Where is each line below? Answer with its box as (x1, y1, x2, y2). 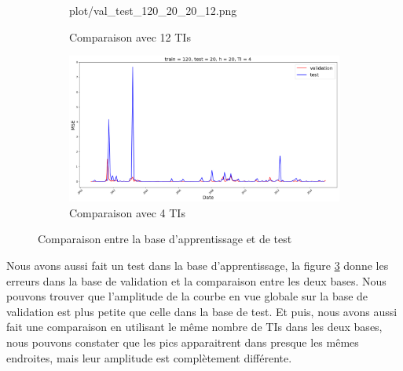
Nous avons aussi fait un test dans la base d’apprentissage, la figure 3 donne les (6, 257, 389, 274)
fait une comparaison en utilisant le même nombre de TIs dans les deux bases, (6, 318, 383, 335)
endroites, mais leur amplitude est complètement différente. (6, 349, 292, 366)
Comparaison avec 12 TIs (69, 28, 191, 45)
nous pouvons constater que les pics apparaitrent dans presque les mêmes (6, 334, 359, 351)
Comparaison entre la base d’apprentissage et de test (38, 231, 292, 247)
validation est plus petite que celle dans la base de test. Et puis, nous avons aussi (6, 303, 398, 319)
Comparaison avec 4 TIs (69, 204, 185, 220)
